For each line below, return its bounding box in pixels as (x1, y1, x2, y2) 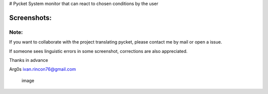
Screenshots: (9, 13, 52, 22)
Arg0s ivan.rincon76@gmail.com (9, 66, 76, 72)
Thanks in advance (9, 57, 48, 63)
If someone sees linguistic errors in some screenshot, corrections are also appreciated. (9, 48, 188, 54)
